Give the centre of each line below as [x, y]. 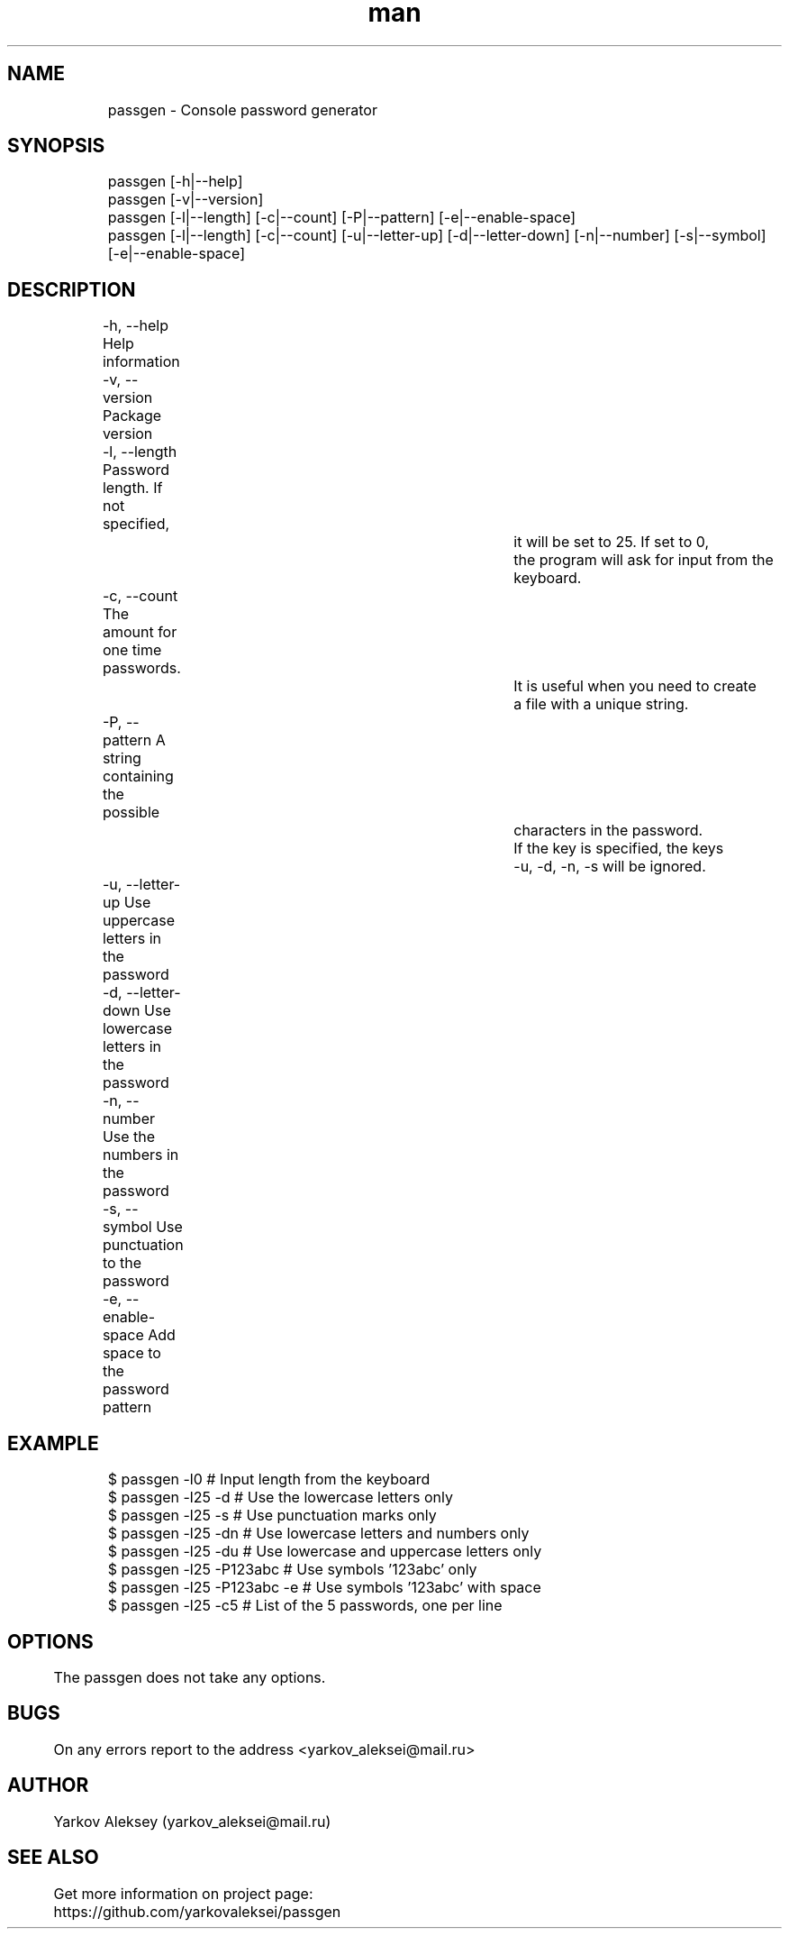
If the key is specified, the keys [619, 849]
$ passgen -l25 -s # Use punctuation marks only [272, 1516]
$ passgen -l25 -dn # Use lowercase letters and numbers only [318, 1534]
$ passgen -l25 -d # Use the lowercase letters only [280, 1498]
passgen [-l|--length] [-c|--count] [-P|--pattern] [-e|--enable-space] [342, 218]
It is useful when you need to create [635, 686]
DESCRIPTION [72, 289]
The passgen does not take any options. [190, 1677]
